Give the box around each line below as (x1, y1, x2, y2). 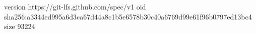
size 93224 (4, 21, 35, 31)
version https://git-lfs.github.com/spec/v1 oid (4, 1, 146, 11)
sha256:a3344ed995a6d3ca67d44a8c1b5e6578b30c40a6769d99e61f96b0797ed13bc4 (4, 11, 252, 21)
